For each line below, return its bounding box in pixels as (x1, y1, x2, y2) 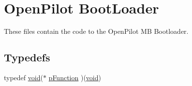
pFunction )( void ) (48, 72, 101, 82)
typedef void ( (4, 72, 43, 82)
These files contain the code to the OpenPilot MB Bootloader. (4, 26, 189, 36)
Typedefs (4, 50, 50, 65)
